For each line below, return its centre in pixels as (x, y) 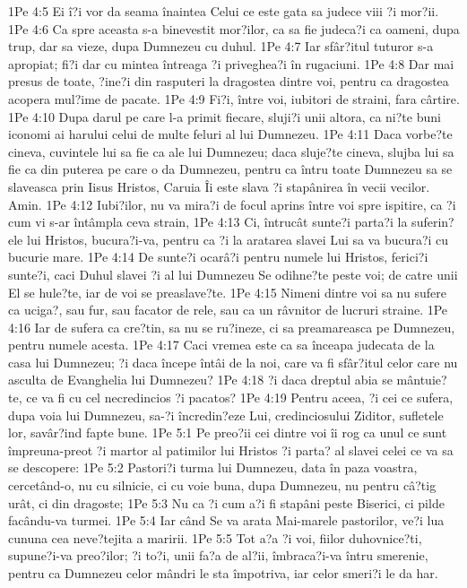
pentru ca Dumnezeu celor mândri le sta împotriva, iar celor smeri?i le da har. (223, 573)
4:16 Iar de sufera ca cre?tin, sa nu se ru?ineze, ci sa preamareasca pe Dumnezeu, (232, 327)
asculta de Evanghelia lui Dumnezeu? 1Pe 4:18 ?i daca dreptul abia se (200, 380)
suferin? (433, 222)
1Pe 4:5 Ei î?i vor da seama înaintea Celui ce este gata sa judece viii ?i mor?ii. (224, 11)
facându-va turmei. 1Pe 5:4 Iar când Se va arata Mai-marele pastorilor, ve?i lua (226, 520)
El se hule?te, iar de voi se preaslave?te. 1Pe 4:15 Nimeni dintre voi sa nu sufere (227, 292)
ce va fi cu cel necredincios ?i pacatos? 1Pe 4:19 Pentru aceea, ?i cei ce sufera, (240, 398)
